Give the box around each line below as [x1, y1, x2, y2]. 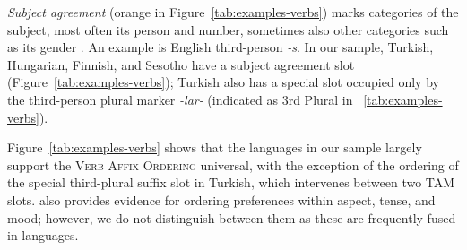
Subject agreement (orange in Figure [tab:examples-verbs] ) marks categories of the [7, 3, 459, 21]
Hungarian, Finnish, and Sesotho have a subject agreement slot [7, 55, 355, 73]
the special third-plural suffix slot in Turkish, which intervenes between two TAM [7, 173, 455, 192]
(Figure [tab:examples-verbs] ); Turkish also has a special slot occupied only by [7, 73, 439, 91]
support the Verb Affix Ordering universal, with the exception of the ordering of [7, 155, 459, 174]
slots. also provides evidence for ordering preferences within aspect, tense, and [7, 190, 436, 209]
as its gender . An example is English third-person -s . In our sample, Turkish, [7, 38, 434, 56]
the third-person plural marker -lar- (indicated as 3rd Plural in [7, 90, 353, 108]
